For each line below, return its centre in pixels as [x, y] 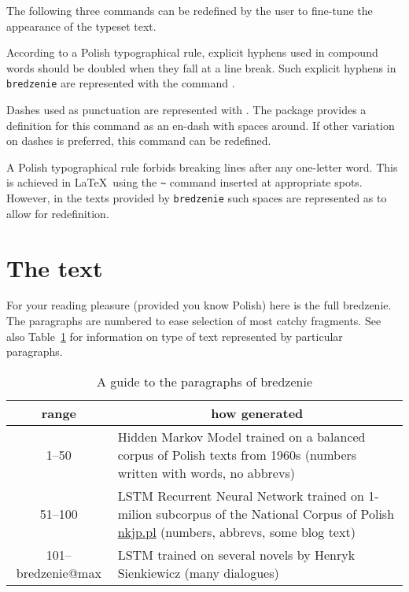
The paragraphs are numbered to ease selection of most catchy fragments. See [194, 321]
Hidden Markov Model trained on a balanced [241, 436]
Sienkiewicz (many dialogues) [198, 572]
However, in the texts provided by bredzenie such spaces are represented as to [197, 198]
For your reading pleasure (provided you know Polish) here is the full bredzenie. [199, 305]
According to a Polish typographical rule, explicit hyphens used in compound [192, 52]
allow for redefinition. [58, 213]
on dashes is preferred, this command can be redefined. [139, 141]
